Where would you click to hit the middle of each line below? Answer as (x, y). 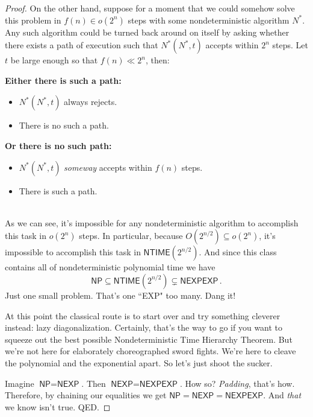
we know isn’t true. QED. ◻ (58, 406)
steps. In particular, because (131, 236)
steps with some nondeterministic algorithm (209, 20)
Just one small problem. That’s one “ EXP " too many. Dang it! (120, 295)
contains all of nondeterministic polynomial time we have (110, 267)
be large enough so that (54, 60)
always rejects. (91, 102)
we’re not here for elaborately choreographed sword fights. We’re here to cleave (150, 351)
